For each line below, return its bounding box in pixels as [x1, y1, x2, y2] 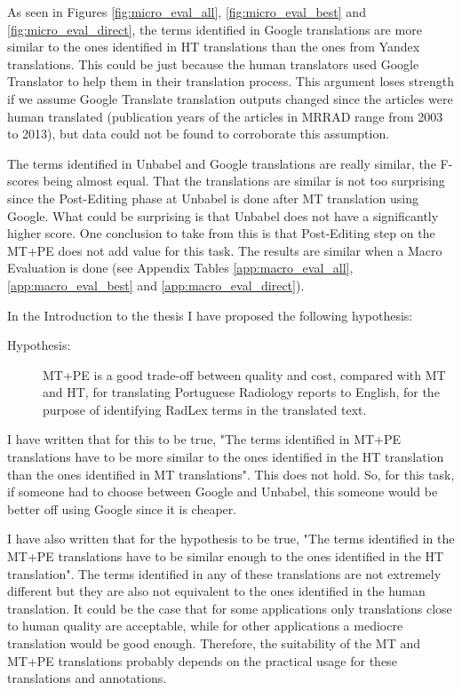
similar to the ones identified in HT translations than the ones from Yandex [7, 37, 420, 56]
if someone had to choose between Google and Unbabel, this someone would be [7, 482, 438, 501]
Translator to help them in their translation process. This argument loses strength [7, 72, 454, 91]
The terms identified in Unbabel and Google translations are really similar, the [7, 154, 436, 172]
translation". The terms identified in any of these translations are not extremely [7, 564, 442, 583]
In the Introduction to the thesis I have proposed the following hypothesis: [7, 305, 413, 324]
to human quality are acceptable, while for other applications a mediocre [7, 616, 403, 635]
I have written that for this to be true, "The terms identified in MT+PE [7, 430, 402, 448]
